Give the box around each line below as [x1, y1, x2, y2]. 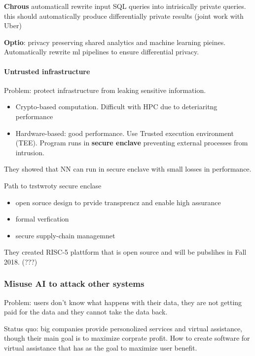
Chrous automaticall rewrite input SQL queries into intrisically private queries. [4, 1, 246, 11]
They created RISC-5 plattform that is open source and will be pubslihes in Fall [4, 247, 247, 257]
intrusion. [15, 147, 44, 157]
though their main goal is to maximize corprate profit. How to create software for [4, 333, 250, 343]
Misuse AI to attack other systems [4, 277, 145, 290]
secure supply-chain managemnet [15, 230, 115, 240]
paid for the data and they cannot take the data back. [4, 307, 168, 317]
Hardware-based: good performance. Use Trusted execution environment [15, 128, 234, 138]
